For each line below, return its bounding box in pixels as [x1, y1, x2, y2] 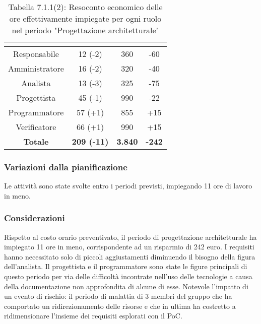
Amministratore [8, 62, 64, 74]
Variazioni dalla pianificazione [4, 160, 127, 173]
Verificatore [16, 121, 56, 133]
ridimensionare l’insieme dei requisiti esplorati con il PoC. [4, 310, 182, 321]
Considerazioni [4, 212, 65, 224]
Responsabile [13, 48, 59, 59]
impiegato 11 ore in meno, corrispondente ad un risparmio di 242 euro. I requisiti [4, 241, 254, 252]
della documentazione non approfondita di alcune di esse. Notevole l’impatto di [4, 281, 248, 291]
